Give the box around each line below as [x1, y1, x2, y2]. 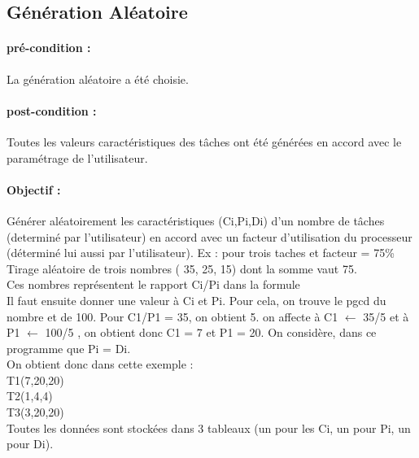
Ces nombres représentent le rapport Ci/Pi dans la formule [7, 276, 300, 293]
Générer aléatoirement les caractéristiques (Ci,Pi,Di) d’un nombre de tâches [7, 212, 385, 229]
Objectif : [7, 181, 61, 198]
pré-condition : [7, 39, 91, 56]
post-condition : [7, 102, 97, 119]
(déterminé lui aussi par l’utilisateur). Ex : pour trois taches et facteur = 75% [7, 244, 395, 261]
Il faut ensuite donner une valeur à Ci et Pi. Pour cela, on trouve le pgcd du [7, 291, 386, 308]
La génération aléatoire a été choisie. [7, 70, 189, 87]
